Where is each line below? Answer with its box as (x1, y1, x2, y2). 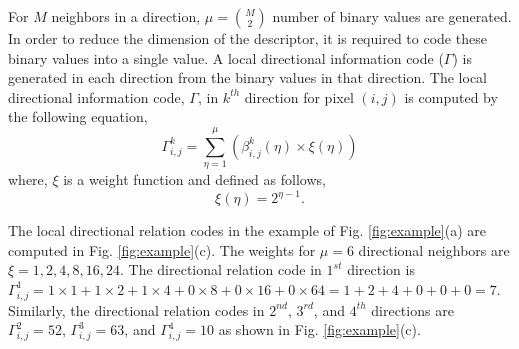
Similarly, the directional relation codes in (8, 299, 265, 320)
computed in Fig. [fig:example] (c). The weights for (8, 239, 316, 260)
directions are (371, 299, 454, 320)
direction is (347, 259, 415, 280)
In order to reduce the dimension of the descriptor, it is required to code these (8, 28, 487, 48)
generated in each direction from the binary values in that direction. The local (8, 67, 488, 88)
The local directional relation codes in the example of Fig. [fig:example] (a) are (8, 220, 486, 241)
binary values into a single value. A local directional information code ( (8, 47, 444, 68)
